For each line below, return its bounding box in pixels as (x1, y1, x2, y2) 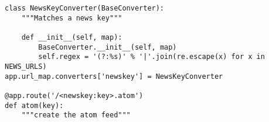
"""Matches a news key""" (21, 13, 122, 22)
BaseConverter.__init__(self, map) (38, 43, 177, 51)
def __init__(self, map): (21, 33, 122, 41)
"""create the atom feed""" (21, 111, 131, 120)
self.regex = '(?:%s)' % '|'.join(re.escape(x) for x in (38, 53, 265, 61)
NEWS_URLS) (5, 62, 47, 71)
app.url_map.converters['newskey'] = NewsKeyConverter (5, 72, 223, 81)
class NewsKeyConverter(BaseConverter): (5, 4, 165, 12)
